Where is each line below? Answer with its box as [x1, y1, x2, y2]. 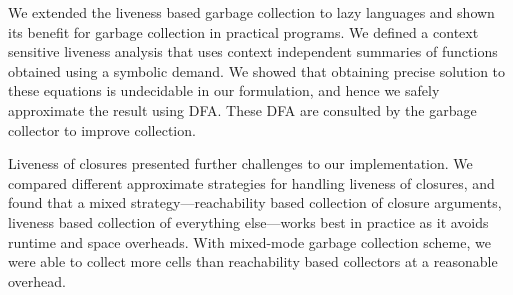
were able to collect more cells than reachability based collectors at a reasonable [8, 251, 498, 272]
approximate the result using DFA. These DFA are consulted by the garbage [8, 99, 477, 120]
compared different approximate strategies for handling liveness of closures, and [8, 172, 495, 193]
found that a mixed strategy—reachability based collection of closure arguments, [8, 192, 502, 213]
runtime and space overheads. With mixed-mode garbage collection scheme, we [8, 231, 491, 252]
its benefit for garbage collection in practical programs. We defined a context [8, 21, 479, 42]
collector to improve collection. [8, 119, 196, 140]
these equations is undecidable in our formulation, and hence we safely [8, 80, 440, 101]
